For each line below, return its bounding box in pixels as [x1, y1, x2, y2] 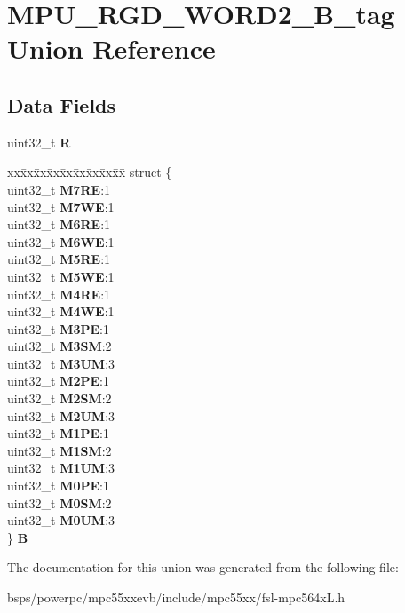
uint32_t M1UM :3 [7, 458, 115, 477]
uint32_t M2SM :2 [7, 389, 112, 408]
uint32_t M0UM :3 [7, 511, 115, 529]
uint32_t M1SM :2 [7, 441, 112, 459]
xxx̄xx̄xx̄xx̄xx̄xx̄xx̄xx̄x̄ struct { [7, 163, 172, 181]
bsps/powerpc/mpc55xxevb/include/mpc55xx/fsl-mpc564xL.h [7, 588, 345, 607]
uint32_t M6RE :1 [7, 215, 111, 234]
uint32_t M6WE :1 [7, 232, 115, 251]
